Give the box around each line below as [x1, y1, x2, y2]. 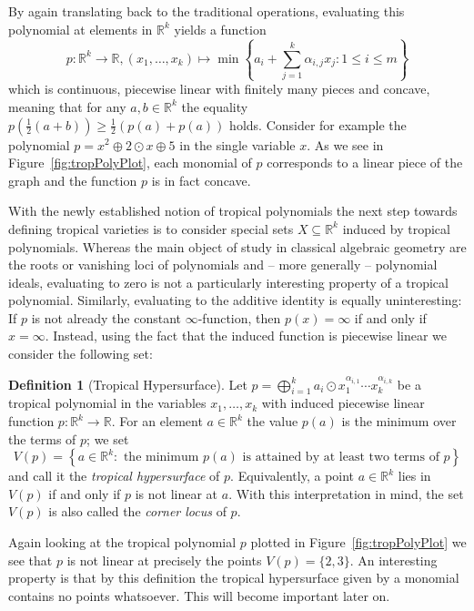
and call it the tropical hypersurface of [8, 466, 220, 485]
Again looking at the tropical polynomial [8, 533, 237, 552]
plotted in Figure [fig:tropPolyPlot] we [250, 533, 467, 552]
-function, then [197, 308, 281, 327]
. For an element [111, 412, 203, 431]
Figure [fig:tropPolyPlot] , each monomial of [8, 153, 252, 172]
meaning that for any [8, 97, 126, 116]
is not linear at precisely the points [66, 550, 262, 569]
